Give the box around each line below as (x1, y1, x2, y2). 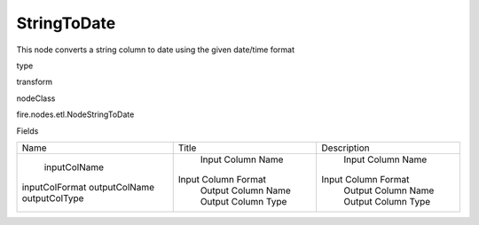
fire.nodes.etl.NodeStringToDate (16, 109, 135, 120)
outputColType (21, 191, 84, 204)
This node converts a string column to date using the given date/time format (16, 44, 295, 55)
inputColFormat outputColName (21, 181, 155, 193)
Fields (16, 125, 39, 136)
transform (16, 76, 53, 88)
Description (321, 142, 370, 154)
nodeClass (16, 93, 56, 104)
